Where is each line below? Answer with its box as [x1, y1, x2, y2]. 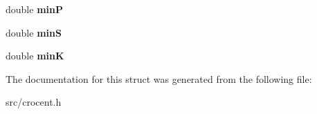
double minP [6, 2, 63, 16]
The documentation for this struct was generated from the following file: [6, 71, 312, 86]
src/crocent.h [6, 95, 62, 109]
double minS [6, 25, 62, 39]
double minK [6, 48, 64, 63]
